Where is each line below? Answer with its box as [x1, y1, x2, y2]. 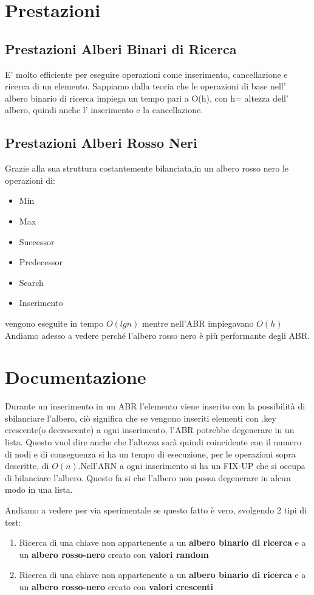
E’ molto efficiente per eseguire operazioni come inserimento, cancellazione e [5, 68, 288, 80]
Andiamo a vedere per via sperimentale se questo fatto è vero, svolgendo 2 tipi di [5, 503, 307, 516]
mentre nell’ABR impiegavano [142, 316, 254, 329]
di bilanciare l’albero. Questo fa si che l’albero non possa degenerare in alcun [5, 471, 291, 484]
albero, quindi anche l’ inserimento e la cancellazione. [5, 103, 203, 116]
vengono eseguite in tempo [5, 316, 104, 329]
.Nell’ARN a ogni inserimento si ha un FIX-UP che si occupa [78, 459, 305, 472]
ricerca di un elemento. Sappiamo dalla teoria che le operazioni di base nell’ [5, 80, 286, 92]
